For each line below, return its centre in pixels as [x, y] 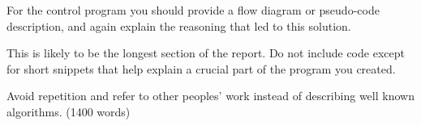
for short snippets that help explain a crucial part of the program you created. [201, 68]
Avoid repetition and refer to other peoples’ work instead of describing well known [210, 96]
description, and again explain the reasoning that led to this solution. [179, 25]
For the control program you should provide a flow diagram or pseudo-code [193, 10]
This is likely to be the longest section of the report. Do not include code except [206, 53]
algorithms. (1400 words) [69, 111]
